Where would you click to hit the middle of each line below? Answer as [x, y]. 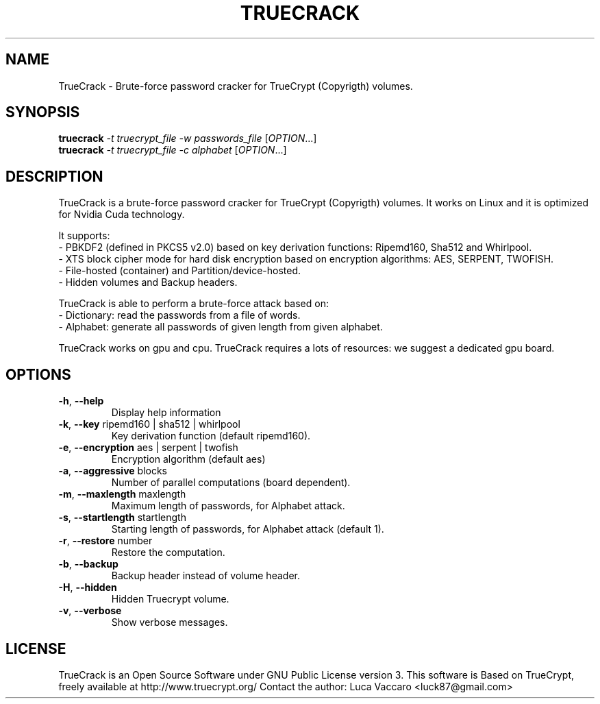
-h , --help [81, 401]
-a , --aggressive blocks [113, 471]
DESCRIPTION [54, 176]
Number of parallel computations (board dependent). [231, 483]
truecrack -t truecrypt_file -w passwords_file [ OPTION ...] [188, 138]
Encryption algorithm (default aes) [188, 459]
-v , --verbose [90, 611]
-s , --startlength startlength [122, 518]
